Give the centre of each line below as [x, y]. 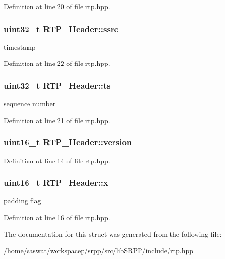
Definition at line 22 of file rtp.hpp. [57, 63]
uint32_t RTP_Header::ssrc [61, 28]
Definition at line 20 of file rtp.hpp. [57, 6]
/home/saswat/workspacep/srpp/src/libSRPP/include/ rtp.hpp [99, 250]
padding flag [23, 201]
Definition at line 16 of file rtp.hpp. [57, 217]
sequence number [30, 104]
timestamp [20, 47]
